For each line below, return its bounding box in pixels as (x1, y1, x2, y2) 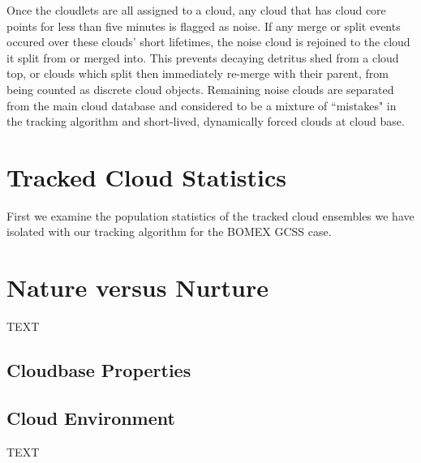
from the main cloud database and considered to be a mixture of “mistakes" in (6, 96, 397, 114)
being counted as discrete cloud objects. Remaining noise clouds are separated (6, 80, 394, 97)
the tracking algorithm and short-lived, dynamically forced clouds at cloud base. (6, 113, 405, 130)
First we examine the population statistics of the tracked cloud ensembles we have (6, 207, 415, 224)
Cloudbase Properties (6, 358, 191, 383)
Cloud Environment (6, 405, 175, 430)
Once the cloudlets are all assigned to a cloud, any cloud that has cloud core (6, 2, 386, 18)
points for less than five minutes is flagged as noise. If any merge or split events (6, 17, 401, 34)
